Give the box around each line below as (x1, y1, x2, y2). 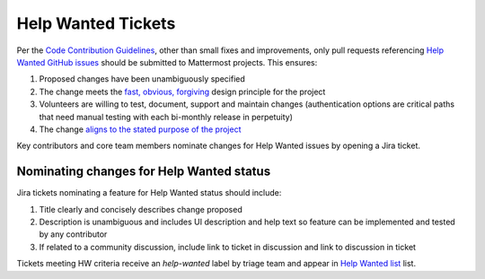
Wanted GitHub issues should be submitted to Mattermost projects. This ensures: (16, 57, 318, 67)
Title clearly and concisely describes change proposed (39, 204, 242, 214)
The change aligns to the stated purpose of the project (39, 124, 242, 135)
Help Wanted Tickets (16, 13, 176, 33)
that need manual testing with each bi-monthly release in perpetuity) (39, 111, 294, 122)
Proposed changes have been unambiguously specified (39, 74, 246, 84)
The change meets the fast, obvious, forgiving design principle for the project (39, 86, 326, 97)
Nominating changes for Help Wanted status (16, 164, 271, 179)
